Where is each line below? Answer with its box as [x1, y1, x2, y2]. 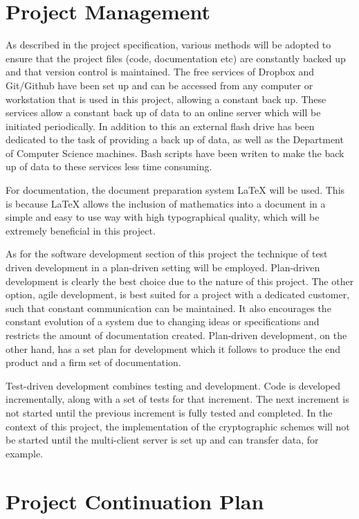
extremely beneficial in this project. [6, 223, 156, 237]
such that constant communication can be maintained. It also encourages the [6, 300, 331, 315]
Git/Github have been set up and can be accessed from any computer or [6, 78, 313, 92]
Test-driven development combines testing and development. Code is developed [6, 378, 341, 392]
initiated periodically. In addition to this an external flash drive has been [6, 118, 315, 133]
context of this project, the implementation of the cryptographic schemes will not [6, 419, 350, 433]
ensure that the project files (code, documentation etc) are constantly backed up [6, 51, 346, 65]
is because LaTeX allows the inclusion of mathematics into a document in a [6, 196, 326, 210]
